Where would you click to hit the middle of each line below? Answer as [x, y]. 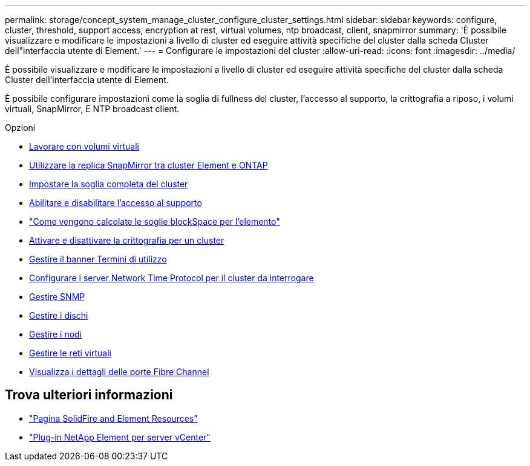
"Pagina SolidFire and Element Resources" [113, 418]
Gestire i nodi [56, 334]
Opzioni [20, 128]
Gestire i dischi [59, 315]
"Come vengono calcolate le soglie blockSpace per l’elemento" [155, 221]
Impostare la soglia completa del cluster [109, 184]
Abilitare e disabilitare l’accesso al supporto [116, 203]
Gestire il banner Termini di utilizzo [98, 259]
